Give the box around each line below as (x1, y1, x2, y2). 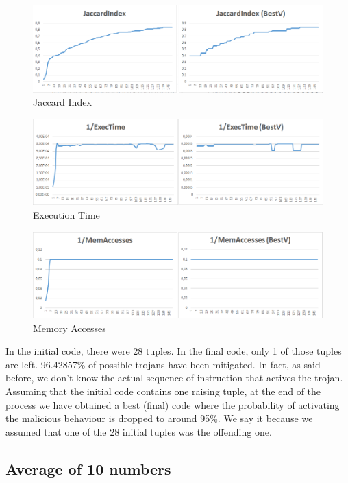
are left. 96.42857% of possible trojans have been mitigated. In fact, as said (5, 357, 321, 371)
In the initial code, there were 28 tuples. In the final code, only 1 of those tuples (5, 344, 342, 358)
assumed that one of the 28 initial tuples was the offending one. (5, 424, 272, 438)
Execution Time (33, 207, 100, 222)
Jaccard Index (33, 95, 92, 109)
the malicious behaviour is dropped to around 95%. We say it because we (5, 411, 313, 425)
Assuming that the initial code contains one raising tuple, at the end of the (5, 384, 321, 399)
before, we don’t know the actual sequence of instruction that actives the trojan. (5, 370, 343, 385)
